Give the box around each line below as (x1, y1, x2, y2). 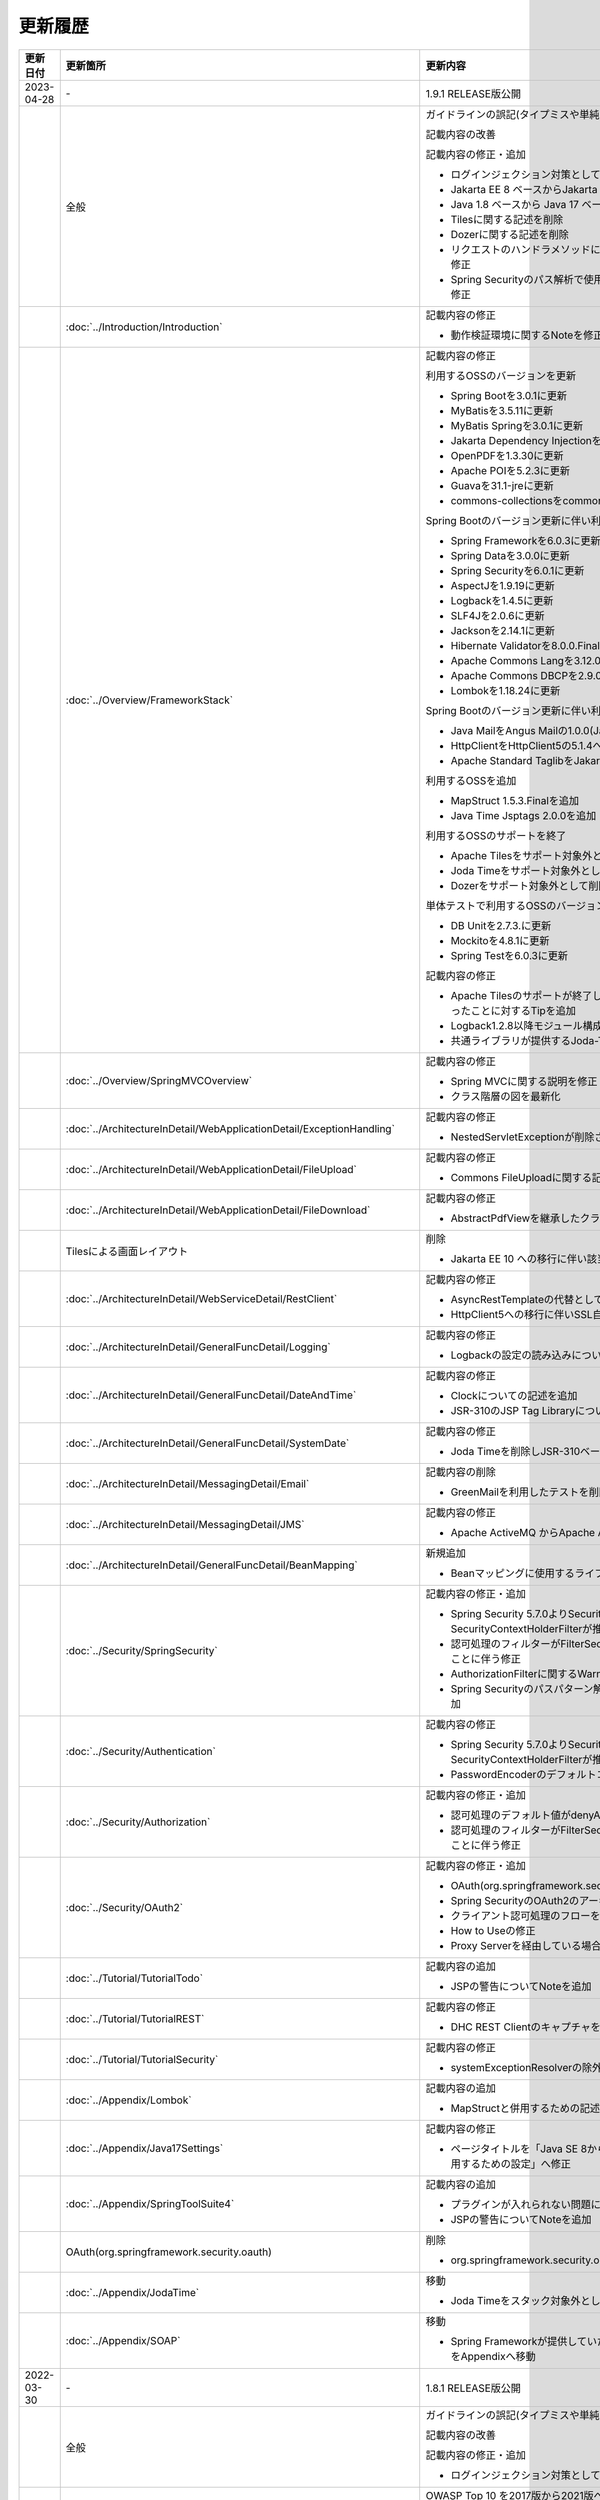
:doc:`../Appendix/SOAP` (65, 2333, 181, 2347)
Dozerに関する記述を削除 (450, 227, 570, 241)
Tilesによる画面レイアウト (65, 1244, 189, 1258)
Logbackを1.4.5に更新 (450, 593, 554, 607)
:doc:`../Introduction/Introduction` (65, 320, 223, 334)
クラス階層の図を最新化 (450, 1089, 561, 1103)
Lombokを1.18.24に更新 (450, 683, 561, 697)
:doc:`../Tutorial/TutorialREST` (65, 2011, 205, 2025)
